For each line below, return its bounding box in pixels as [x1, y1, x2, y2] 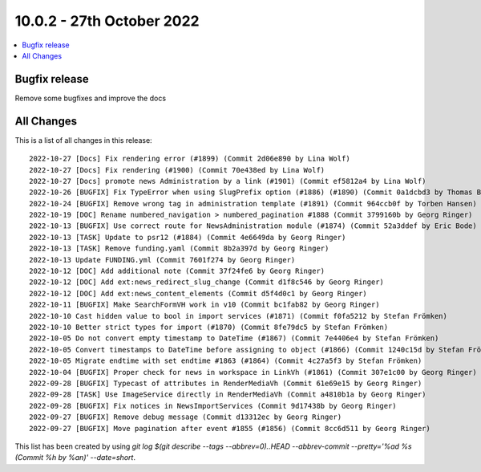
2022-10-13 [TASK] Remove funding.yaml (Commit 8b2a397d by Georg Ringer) [29, 244, 329, 253]
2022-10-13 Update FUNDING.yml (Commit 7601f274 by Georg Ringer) [29, 255, 296, 264]
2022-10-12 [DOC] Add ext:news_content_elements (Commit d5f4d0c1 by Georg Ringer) [29, 289, 368, 298]
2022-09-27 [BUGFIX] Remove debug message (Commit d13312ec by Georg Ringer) [29, 413, 342, 421]
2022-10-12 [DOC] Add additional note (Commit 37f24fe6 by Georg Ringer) [29, 267, 325, 276]
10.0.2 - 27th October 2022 [14, 12, 200, 30]
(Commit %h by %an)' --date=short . [14, 453, 136, 462]
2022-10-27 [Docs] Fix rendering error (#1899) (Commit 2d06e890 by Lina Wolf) [29, 154, 350, 164]
